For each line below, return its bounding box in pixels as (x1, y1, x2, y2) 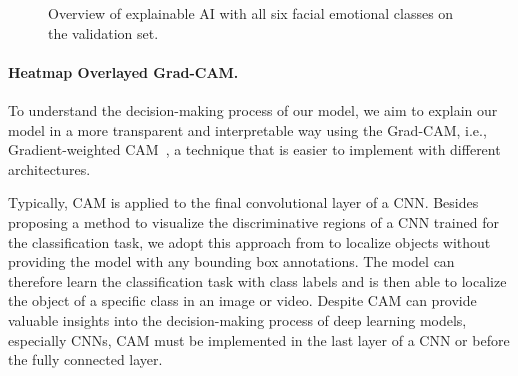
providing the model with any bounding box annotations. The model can (8, 251, 455, 272)
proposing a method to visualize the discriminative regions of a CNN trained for (8, 211, 499, 232)
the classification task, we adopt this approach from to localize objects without (8, 231, 491, 252)
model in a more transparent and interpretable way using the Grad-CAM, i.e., (8, 119, 487, 140)
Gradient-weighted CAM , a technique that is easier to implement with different (8, 139, 501, 160)
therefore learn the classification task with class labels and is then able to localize (8, 270, 507, 291)
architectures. (8, 158, 91, 179)
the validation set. (48, 22, 159, 43)
